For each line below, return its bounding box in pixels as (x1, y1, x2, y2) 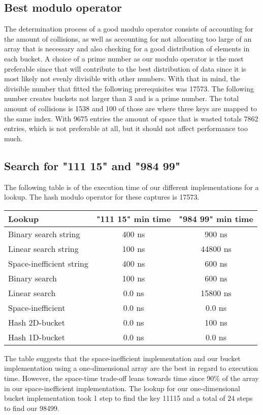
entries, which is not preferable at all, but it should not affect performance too (4, 123, 248, 134)
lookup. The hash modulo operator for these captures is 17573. (4, 191, 200, 202)
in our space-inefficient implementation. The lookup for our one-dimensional (4, 382, 241, 393)
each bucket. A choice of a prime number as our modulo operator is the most (4, 53, 244, 63)
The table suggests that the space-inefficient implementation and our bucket (4, 353, 241, 363)
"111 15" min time (96, 212, 171, 225)
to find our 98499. (4, 402, 59, 413)
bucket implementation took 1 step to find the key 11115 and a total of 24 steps (4, 393, 253, 403)
